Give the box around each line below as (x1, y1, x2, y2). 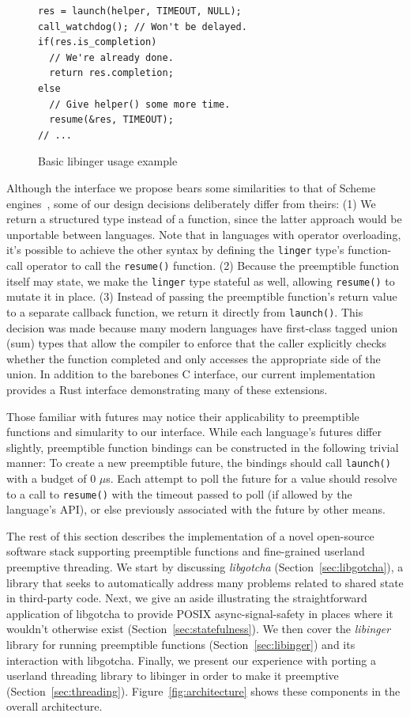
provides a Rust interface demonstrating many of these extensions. (6, 381, 328, 397)
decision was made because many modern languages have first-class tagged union (6, 319, 398, 336)
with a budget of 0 (6, 469, 96, 486)
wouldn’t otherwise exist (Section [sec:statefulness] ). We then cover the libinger (6, 620, 391, 637)
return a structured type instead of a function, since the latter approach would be (6, 211, 402, 227)
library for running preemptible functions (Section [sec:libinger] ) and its (6, 635, 355, 652)
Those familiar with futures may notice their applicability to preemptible (6, 408, 359, 424)
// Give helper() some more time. (49, 98, 231, 110)
